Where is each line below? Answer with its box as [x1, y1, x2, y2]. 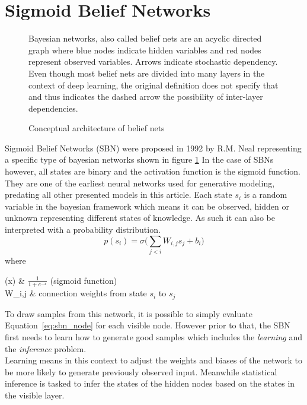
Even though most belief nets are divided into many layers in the [28, 67, 265, 79]
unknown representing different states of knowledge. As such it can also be [5, 211, 275, 224]
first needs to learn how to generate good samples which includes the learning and [5, 331, 303, 343]
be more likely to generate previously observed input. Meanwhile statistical [5, 365, 277, 378]
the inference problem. [5, 342, 87, 355]
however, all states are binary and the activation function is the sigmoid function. [5, 165, 300, 178]
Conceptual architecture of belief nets [28, 122, 165, 134]
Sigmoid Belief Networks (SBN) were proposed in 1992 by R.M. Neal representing [5, 141, 302, 154]
